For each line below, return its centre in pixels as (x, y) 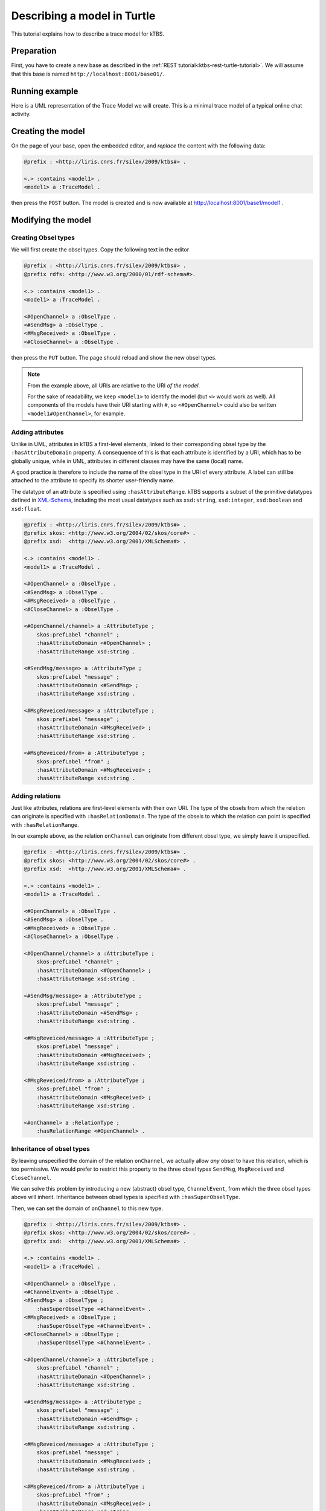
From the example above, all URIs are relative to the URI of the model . (114, 385)
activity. (21, 114)
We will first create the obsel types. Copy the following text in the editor (100, 250)
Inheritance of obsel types (51, 1148)
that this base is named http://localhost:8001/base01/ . (88, 74)
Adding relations (36, 796)
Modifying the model (51, 220)
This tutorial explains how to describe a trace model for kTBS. (88, 34)
